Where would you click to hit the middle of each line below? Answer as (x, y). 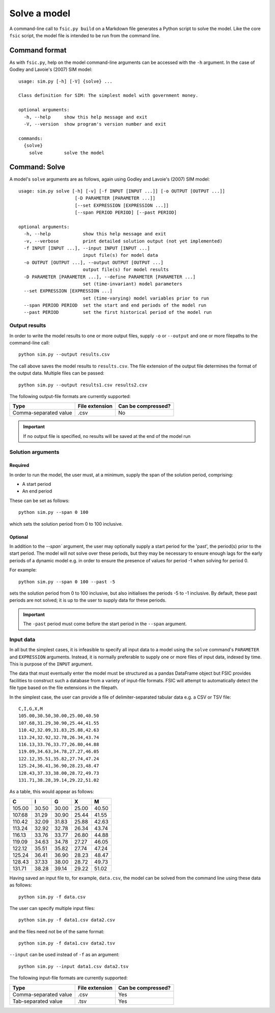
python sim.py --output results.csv (64, 354)
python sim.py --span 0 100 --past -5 (67, 582)
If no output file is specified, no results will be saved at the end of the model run (107, 436)
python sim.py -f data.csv (52, 897)
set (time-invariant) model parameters (133, 284)
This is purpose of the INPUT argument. (51, 664)
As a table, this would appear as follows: (52, 792)
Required (19, 465)
